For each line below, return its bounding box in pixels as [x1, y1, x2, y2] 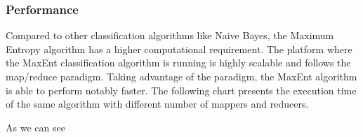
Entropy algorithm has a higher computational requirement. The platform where [6, 41, 352, 56]
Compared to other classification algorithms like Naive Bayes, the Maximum [6, 28, 334, 43]
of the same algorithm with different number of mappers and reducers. [6, 96, 309, 111]
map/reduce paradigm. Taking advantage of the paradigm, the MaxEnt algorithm [6, 69, 357, 83]
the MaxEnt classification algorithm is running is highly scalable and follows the [6, 55, 351, 70]
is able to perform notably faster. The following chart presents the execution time [6, 82, 357, 97]
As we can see [6, 120, 65, 134]
